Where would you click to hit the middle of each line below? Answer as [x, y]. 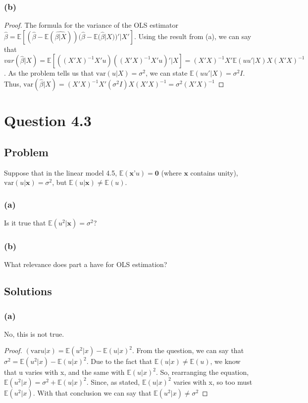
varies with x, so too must [213, 381]
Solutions [28, 291]
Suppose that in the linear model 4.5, [61, 172]
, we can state [166, 73]
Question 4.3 [48, 120]
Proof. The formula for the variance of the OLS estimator [91, 25]
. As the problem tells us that [49, 73]
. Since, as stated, [113, 381]
